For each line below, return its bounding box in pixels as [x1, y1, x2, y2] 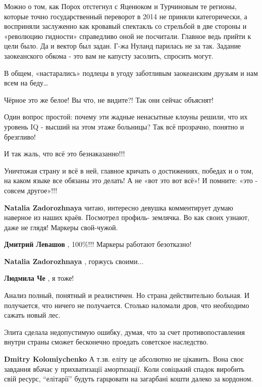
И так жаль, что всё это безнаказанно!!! [4, 148, 125, 159]
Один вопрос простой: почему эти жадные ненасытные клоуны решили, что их [4, 111, 248, 122]
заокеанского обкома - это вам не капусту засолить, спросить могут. [4, 50, 214, 61]
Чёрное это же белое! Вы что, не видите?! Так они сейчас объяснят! [4, 94, 214, 105]
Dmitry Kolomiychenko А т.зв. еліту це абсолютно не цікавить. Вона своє [4, 354, 244, 364]
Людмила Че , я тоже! [4, 273, 74, 283]
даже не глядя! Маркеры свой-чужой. [4, 222, 118, 232]
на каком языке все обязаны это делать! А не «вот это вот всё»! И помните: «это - [4, 175, 258, 186]
